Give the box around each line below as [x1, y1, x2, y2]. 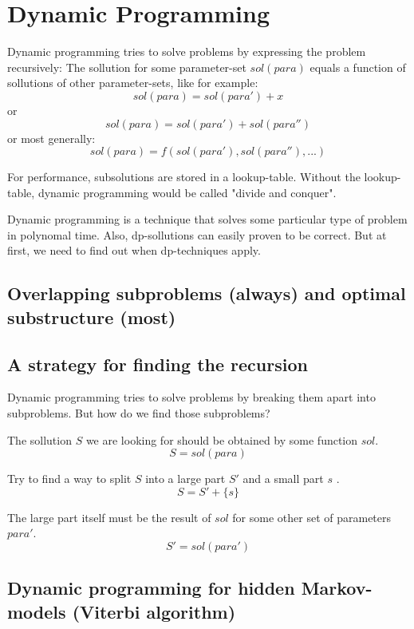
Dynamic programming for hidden [7, 576, 295, 600]
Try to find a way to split [7, 470, 132, 487]
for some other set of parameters [232, 508, 392, 525]
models [7, 599, 66, 623]
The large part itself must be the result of [7, 508, 211, 525]
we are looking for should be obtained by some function [85, 431, 358, 448]
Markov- [301, 576, 373, 600]
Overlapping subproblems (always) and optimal [7, 281, 406, 306]
